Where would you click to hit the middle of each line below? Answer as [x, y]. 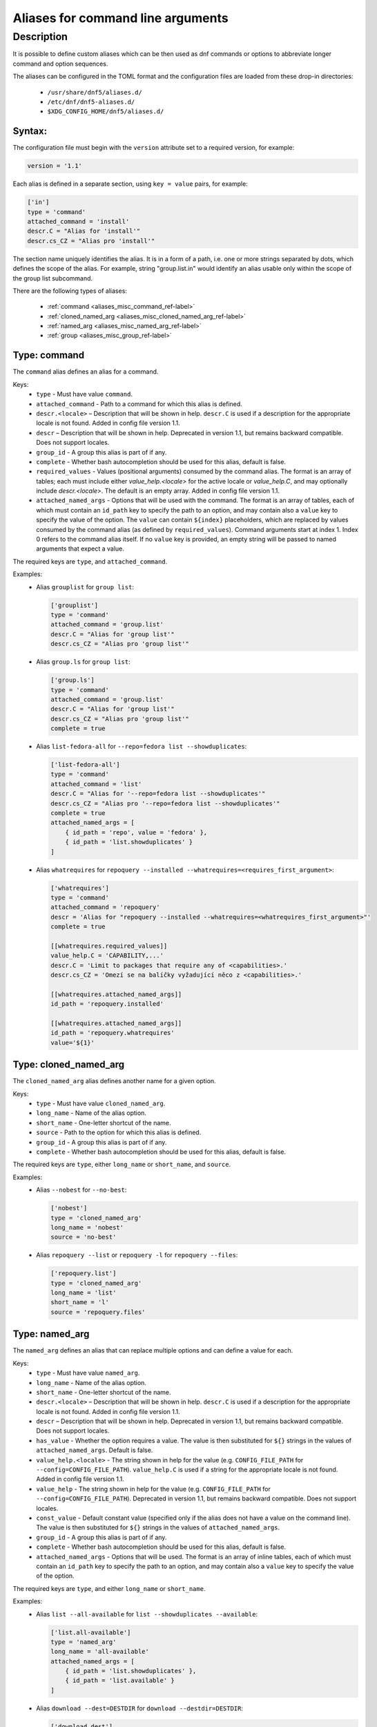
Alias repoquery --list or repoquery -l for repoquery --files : [137, 1255]
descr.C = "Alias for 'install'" [84, 231]
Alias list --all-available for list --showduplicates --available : [147, 1614]
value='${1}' [72, 1042]
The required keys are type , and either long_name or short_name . [109, 1588]
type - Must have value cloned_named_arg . [101, 1104]
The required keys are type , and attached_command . [90, 561]
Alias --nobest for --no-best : [81, 1190]
